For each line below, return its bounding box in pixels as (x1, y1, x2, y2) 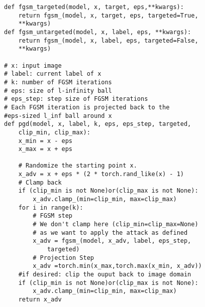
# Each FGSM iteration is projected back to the (4, 103, 170, 111)
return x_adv (18, 295, 62, 303)
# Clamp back (18, 179, 62, 186)
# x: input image (4, 62, 62, 69)
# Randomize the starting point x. (18, 162, 137, 170)
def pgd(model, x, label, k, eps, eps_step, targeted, (4, 120, 191, 128)
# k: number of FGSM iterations (4, 78, 112, 86)
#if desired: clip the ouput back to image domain (18, 271, 191, 278)
